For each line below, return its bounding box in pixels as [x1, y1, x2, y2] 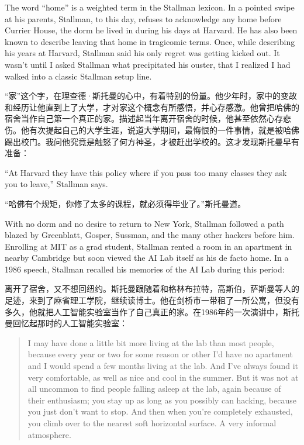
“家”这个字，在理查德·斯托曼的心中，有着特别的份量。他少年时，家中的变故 [5, 89, 298, 102]
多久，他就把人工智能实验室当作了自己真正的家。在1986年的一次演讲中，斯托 [5, 305, 299, 318]
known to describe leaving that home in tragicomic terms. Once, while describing [5, 35, 295, 47]
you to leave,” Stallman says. [5, 178, 108, 190]
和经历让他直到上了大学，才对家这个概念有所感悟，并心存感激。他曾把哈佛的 [5, 101, 299, 113]
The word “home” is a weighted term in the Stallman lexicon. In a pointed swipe [5, 1, 295, 13]
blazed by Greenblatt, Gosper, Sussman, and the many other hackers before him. [5, 229, 295, 241]
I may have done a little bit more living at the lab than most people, [27, 336, 274, 349]
